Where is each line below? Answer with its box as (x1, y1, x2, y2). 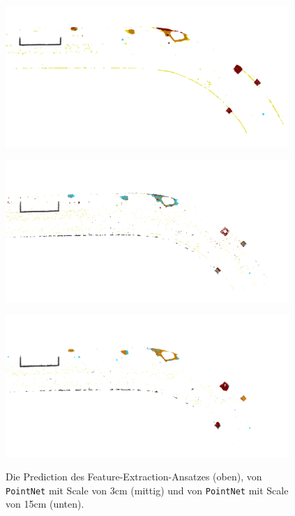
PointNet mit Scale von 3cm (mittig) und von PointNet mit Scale (6, 482, 289, 497)
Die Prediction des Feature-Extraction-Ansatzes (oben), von (6, 469, 262, 484)
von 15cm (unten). (6, 496, 84, 511)
